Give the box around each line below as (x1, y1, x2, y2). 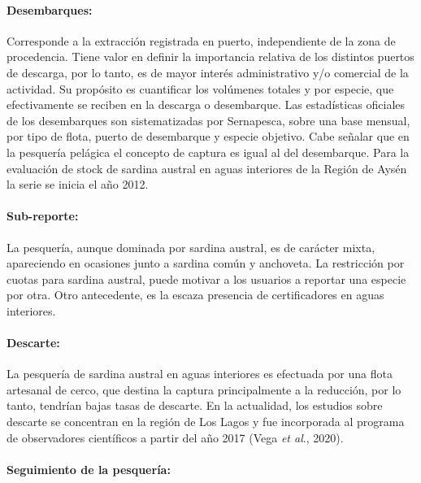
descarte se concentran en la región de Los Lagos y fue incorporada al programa (7, 413, 405, 430)
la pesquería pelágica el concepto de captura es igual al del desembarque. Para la (7, 143, 410, 160)
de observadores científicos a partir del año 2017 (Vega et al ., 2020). (7, 429, 344, 446)
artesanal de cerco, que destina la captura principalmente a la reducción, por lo (7, 381, 401, 398)
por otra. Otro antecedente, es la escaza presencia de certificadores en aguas (7, 286, 384, 303)
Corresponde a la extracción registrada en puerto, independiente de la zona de (7, 32, 396, 49)
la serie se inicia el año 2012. (7, 176, 149, 193)
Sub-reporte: (7, 207, 79, 224)
